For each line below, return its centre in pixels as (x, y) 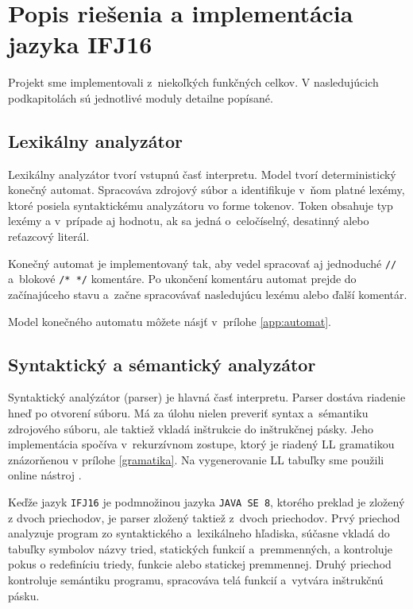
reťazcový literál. (49, 237)
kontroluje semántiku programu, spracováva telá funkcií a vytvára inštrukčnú (196, 579)
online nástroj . (45, 475)
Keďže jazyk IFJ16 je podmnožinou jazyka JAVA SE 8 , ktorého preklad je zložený (206, 501)
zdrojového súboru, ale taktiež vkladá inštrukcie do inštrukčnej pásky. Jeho (191, 428)
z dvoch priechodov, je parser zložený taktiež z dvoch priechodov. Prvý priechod (204, 517)
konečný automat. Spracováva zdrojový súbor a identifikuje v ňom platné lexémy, (206, 190)
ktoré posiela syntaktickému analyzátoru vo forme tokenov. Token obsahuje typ (201, 205)
